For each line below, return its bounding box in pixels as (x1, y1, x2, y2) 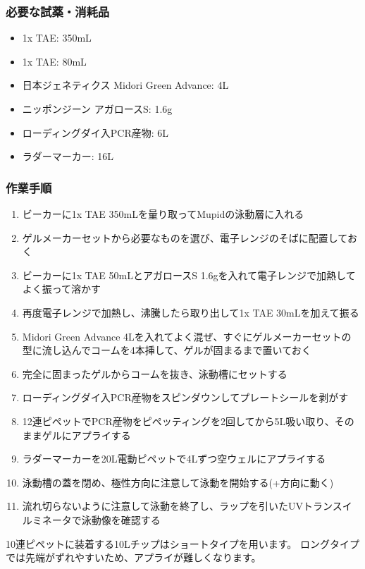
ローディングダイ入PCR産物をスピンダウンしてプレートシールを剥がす (22, 390, 349, 405)
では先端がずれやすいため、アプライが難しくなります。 (6, 550, 261, 565)
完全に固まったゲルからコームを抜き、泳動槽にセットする (22, 366, 287, 381)
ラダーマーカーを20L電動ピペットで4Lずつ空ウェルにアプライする (22, 451, 326, 466)
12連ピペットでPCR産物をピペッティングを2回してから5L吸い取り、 (22, 413, 335, 428)
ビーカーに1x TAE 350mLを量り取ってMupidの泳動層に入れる (22, 207, 304, 221)
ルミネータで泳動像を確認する (22, 512, 161, 527)
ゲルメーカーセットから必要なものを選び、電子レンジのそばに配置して (22, 230, 347, 245)
